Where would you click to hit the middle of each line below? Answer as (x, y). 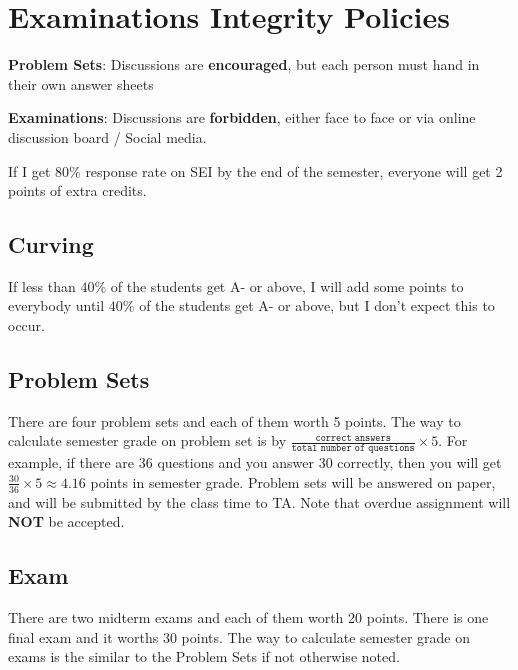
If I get (29, 170)
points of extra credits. (77, 190)
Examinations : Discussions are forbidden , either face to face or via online (242, 117)
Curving (51, 244)
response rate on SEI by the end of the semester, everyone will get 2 (294, 170)
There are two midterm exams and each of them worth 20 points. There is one (248, 617)
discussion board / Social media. (107, 136)
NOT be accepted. (66, 521)
